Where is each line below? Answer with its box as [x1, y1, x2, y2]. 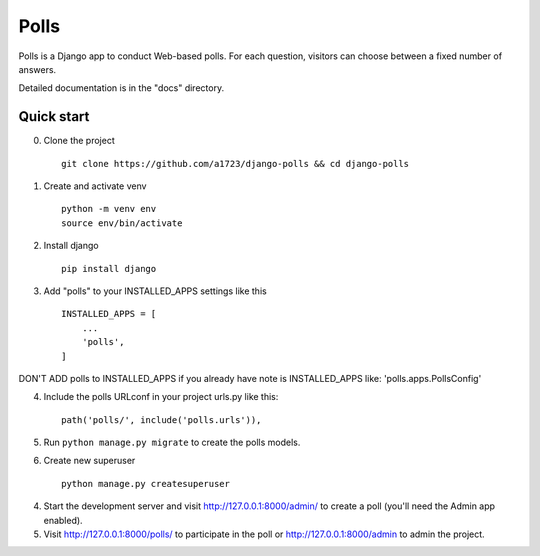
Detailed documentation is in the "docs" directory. [18, 82, 225, 94]
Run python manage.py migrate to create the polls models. [43, 436, 301, 449]
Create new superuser [43, 455, 136, 467]
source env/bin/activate [61, 217, 183, 229]
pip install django [61, 263, 157, 274]
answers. [18, 63, 57, 75]
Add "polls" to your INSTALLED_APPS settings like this [43, 285, 267, 297]
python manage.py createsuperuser [61, 478, 230, 489]
